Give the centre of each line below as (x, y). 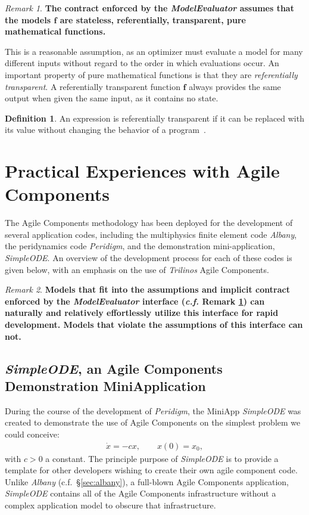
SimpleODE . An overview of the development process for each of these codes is (149, 258)
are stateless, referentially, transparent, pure (153, 19)
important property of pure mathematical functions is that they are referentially (151, 74)
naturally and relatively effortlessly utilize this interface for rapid (142, 313)
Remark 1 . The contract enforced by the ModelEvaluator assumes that (149, 8)
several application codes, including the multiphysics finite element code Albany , (151, 234)
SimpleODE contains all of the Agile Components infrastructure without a (141, 493)
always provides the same (235, 86)
